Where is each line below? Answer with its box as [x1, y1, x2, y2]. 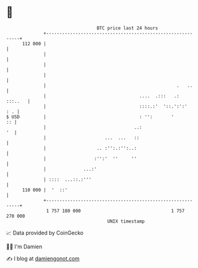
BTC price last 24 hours [96, 25, 159, 31]
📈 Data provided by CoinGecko [6, 229, 84, 236]
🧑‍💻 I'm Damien [6, 243, 43, 250]
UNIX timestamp [107, 218, 145, 224]
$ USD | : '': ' [6, 113, 174, 120]
